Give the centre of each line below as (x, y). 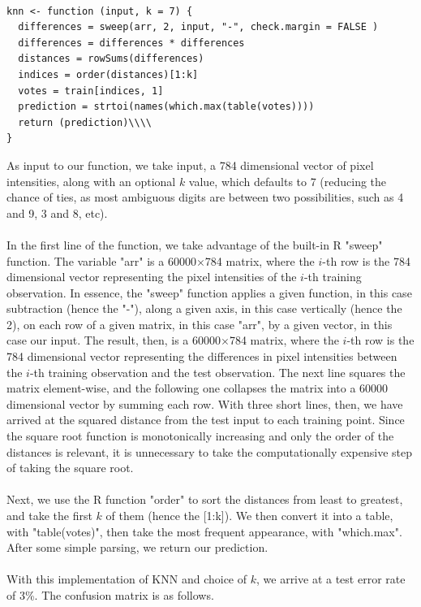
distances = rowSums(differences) (111, 59)
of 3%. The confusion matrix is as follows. (110, 594)
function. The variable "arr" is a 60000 (101, 260)
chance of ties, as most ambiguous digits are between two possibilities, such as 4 (205, 197)
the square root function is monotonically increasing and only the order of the (200, 436)
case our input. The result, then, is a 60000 (114, 340)
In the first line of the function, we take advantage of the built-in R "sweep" (195, 244)
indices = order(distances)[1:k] (108, 74)
